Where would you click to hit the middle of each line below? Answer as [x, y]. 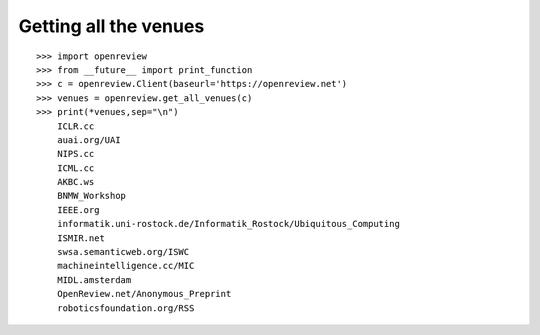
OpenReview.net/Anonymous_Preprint [144, 294]
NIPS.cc [75, 154]
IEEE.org [78, 209]
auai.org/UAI [88, 139]
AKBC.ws [75, 182]
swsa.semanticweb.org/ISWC [123, 252]
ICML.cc [75, 168]
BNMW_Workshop [91, 196]
